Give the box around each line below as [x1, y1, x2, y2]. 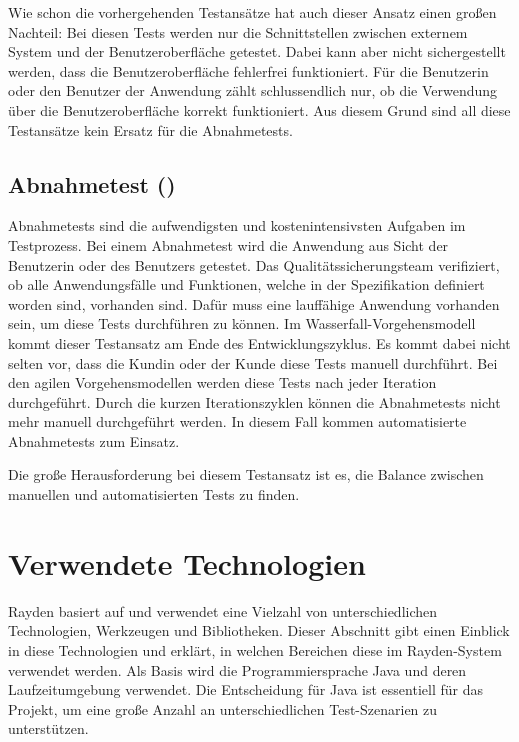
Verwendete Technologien [8, 542, 366, 583]
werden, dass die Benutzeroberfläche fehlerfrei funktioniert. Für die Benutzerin [8, 60, 489, 81]
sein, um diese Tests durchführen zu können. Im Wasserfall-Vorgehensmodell [8, 313, 476, 334]
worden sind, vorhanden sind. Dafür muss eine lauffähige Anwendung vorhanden [8, 293, 500, 314]
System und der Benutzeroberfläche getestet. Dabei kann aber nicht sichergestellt [8, 41, 506, 62]
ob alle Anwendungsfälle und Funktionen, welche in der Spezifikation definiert [8, 274, 485, 295]
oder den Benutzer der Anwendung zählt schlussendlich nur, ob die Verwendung [8, 80, 498, 101]
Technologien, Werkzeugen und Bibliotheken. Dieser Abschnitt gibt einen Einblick [8, 620, 510, 641]
